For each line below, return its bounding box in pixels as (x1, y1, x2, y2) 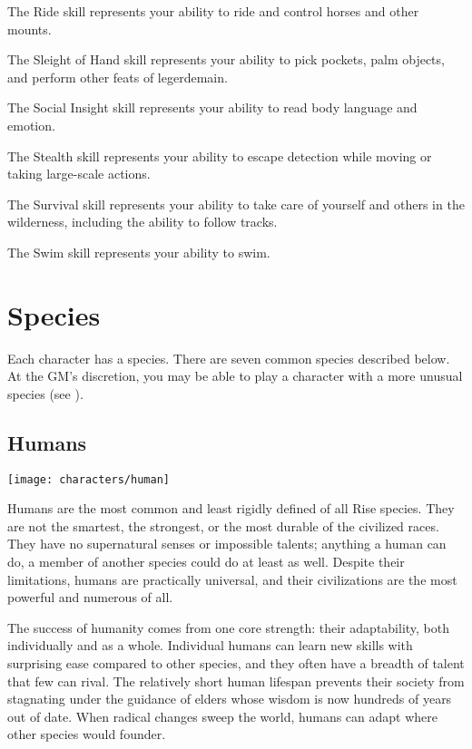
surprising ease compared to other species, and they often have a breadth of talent (7, 654, 465, 673)
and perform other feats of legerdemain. (7, 67, 228, 86)
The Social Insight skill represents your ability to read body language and (7, 98, 418, 117)
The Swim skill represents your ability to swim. (7, 242, 270, 261)
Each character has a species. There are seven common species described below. (7, 348, 450, 367)
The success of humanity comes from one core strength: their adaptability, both (7, 618, 450, 637)
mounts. (7, 19, 52, 38)
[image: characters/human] (7, 472, 170, 486)
